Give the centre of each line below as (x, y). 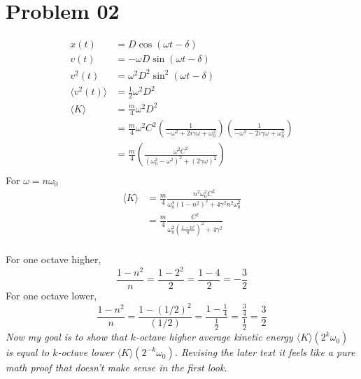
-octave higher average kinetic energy (214, 337)
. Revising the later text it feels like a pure (265, 352)
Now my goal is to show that (66, 337)
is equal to (28, 352)
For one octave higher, (54, 259)
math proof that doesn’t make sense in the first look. (116, 367)
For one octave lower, (51, 296)
